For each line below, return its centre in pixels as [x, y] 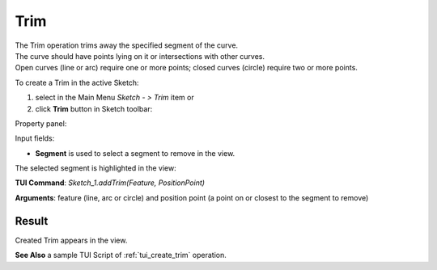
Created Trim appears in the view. [71, 240]
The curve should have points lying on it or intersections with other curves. [140, 56]
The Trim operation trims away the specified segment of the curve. [127, 45]
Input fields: [35, 138]
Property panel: [41, 123]
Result [32, 221]
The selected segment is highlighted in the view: [96, 168]
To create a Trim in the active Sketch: [77, 82]
